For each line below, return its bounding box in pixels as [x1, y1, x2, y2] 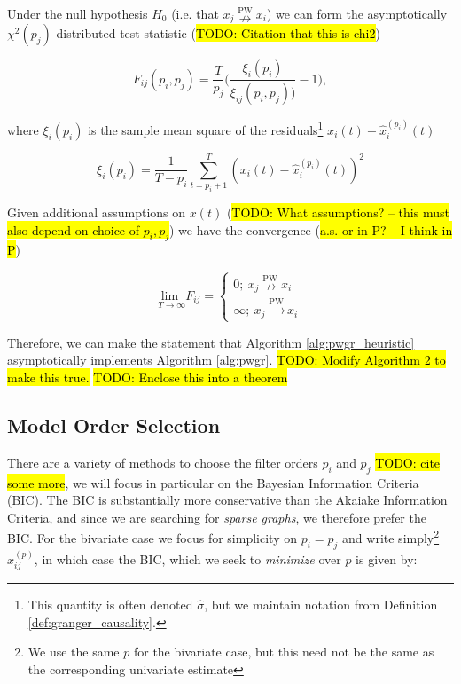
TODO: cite [375, 452, 441, 471]
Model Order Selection [7, 412, 221, 438]
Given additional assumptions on [7, 203, 186, 222]
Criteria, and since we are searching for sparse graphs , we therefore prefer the [7, 507, 426, 526]
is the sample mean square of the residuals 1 [88, 118, 324, 138]
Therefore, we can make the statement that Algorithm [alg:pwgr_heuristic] [7, 333, 415, 351]
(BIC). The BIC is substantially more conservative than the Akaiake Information [7, 491, 448, 509]
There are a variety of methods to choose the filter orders [7, 452, 318, 471]
